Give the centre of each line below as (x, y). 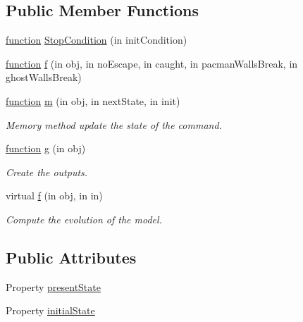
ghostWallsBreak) (44, 77)
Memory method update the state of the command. (114, 124)
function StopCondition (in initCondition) (97, 40)
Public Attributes (71, 257)
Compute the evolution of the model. (84, 219)
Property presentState (53, 286)
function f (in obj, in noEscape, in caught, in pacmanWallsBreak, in (152, 63)
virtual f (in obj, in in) (54, 196)
